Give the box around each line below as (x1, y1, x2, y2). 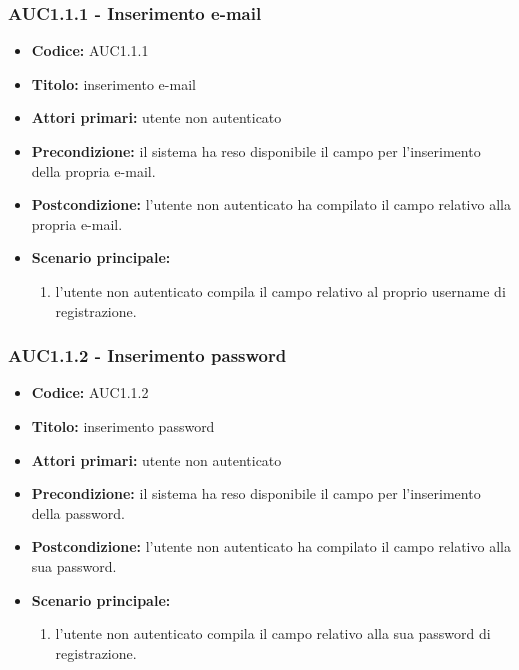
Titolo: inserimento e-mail (31, 73, 196, 94)
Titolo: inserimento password (31, 415, 215, 436)
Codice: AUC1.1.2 (31, 382, 149, 403)
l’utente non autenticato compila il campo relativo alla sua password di (55, 623, 491, 644)
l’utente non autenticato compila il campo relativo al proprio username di (55, 280, 506, 301)
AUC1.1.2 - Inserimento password (8, 343, 287, 368)
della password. (31, 502, 125, 523)
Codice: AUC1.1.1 (31, 40, 149, 61)
